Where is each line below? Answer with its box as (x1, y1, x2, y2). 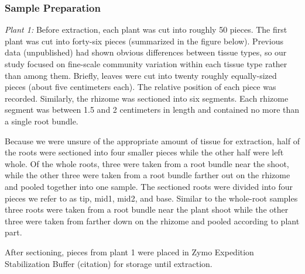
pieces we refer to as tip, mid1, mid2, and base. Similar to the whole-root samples (5, 192, 298, 204)
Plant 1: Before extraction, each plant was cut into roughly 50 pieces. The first (5, 23, 287, 36)
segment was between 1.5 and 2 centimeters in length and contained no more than (5, 103, 300, 116)
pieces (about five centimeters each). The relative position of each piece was (5, 81, 276, 93)
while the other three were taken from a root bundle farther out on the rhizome (5, 169, 290, 181)
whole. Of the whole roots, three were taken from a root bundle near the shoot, (5, 157, 289, 169)
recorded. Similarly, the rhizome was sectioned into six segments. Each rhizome (5, 92, 289, 104)
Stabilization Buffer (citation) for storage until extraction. (5, 257, 213, 269)
